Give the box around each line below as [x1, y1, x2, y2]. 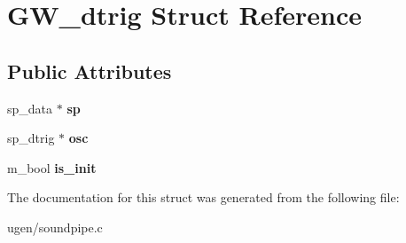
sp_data [7, 98, 53, 117]
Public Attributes [7, 57, 172, 84]
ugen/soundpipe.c [7, 217, 103, 236]
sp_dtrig [7, 129, 55, 147]
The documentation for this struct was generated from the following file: [7, 188, 400, 207]
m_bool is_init [7, 158, 97, 176]
